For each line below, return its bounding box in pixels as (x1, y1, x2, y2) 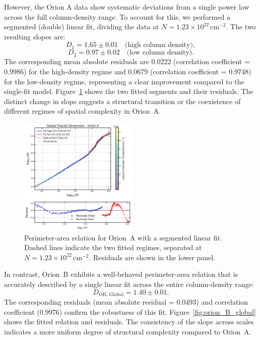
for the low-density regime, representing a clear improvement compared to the (4, 76, 244, 86)
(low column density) (126, 49, 192, 57)
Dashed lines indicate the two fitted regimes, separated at (24, 242, 202, 253)
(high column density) (124, 41, 193, 49)
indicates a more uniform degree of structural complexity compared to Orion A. (4, 326, 251, 336)
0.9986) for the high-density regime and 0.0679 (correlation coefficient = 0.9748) (4, 66, 251, 76)
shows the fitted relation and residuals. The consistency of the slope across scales (4, 316, 254, 327)
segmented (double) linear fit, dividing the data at (4, 21, 159, 32)
